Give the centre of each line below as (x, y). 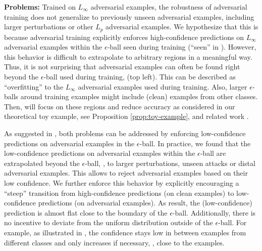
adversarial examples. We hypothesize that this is (182, 27)
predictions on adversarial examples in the (69, 143)
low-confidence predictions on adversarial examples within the (100, 153)
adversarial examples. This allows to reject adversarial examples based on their (126, 173)
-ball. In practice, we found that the (195, 143)
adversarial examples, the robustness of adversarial (169, 7)
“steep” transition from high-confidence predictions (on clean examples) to (119, 193)
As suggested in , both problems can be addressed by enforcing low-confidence (125, 133)
